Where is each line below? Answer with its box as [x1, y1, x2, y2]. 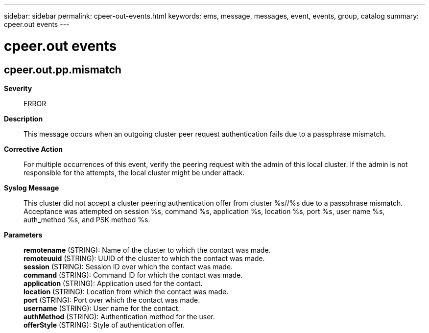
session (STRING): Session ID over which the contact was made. [24, 262, 233, 271]
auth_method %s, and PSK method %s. [24, 215, 150, 224]
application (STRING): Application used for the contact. [24, 279, 203, 287]
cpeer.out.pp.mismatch [4, 63, 121, 76]
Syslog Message [4, 183, 59, 192]
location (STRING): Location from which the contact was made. [24, 287, 229, 296]
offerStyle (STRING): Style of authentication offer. [24, 320, 185, 329]
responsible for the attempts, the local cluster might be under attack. [24, 168, 245, 177]
